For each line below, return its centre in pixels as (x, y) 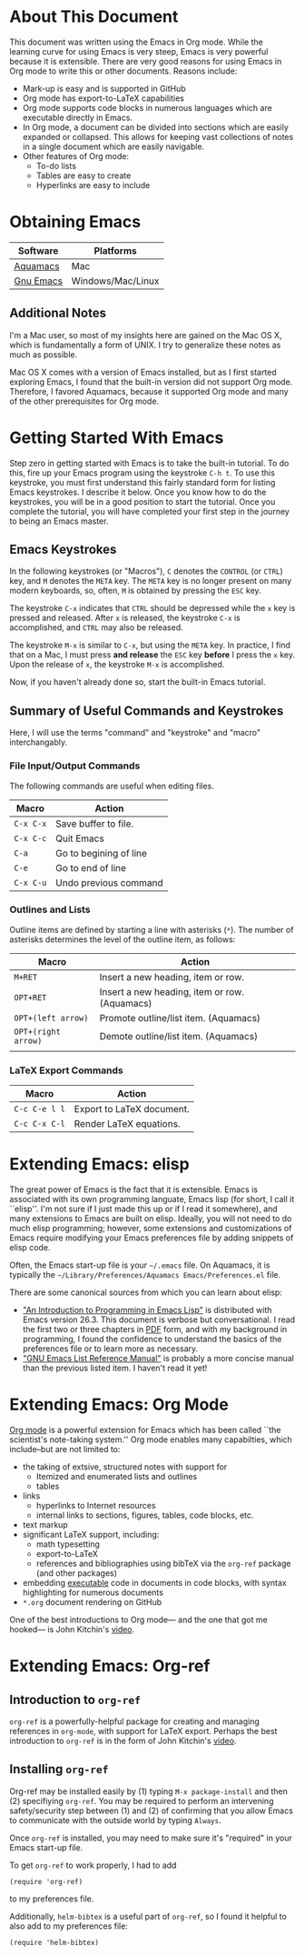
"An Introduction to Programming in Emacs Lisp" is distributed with (147, 1310)
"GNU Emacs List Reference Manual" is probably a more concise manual (158, 1359)
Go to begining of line (102, 853)
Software (38, 250)
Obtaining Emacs (75, 222)
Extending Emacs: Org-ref (110, 1666)
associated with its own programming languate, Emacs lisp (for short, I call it (152, 1199)
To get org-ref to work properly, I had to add (93, 1865)
